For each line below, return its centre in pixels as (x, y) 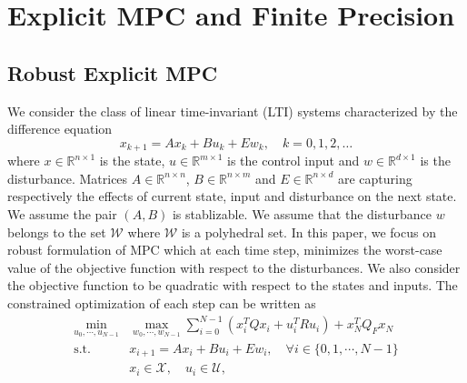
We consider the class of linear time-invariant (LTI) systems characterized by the (233, 111)
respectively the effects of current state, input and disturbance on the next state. (232, 196)
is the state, (132, 161)
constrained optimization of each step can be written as (162, 302)
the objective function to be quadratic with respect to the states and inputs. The (233, 285)
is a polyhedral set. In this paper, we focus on (308, 232)
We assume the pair (62, 214)
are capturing (375, 178)
